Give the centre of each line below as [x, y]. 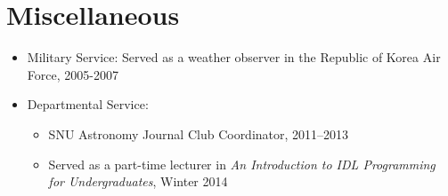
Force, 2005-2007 [73, 74]
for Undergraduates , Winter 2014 [138, 181]
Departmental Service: [88, 104]
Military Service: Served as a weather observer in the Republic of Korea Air [234, 57]
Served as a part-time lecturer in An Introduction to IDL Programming [242, 164]
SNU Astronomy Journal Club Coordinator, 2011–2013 [199, 133]
